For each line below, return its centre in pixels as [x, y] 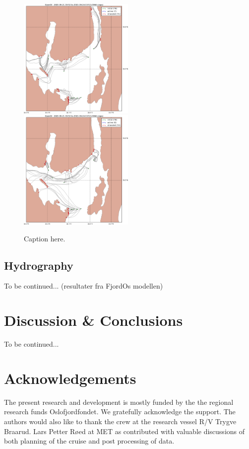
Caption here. [45, 238]
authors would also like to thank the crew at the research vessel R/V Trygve [120, 421]
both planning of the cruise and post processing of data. [89, 441]
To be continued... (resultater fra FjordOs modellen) [84, 286]
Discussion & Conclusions [93, 320]
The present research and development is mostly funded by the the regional [119, 402]
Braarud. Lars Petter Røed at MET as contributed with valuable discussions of [124, 431]
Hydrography [39, 265]
